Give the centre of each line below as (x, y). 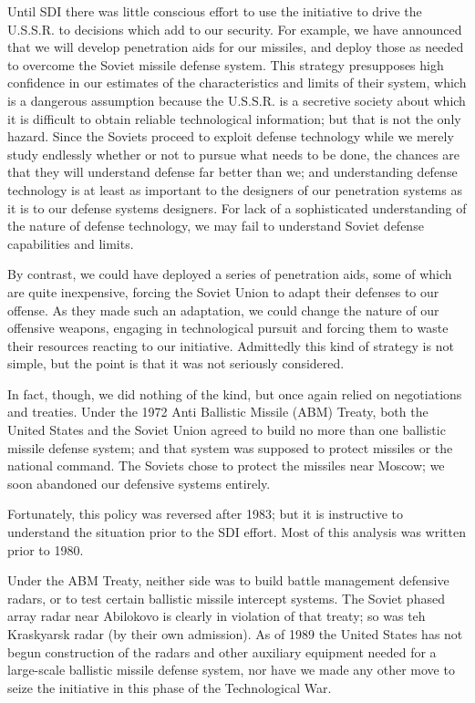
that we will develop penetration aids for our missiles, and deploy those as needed (236, 47)
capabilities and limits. (71, 243)
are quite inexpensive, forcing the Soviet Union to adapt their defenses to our (223, 291)
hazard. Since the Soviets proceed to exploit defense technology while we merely (231, 136)
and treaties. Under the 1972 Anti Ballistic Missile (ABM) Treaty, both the (218, 412)
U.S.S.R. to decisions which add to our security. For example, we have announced (235, 29)
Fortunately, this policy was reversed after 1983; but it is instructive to (206, 514)
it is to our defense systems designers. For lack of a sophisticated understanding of (237, 207)
